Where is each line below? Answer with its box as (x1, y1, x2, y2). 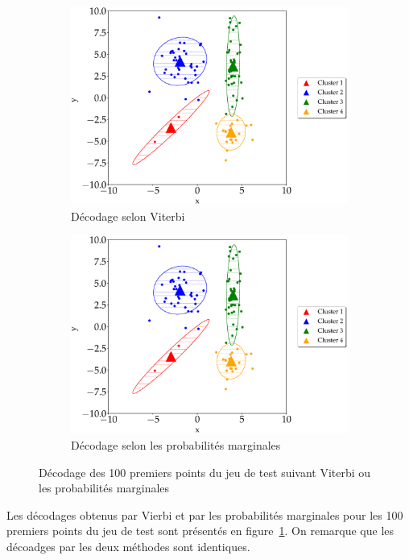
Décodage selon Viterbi (71, 207, 185, 224)
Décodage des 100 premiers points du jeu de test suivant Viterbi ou (39, 463, 371, 480)
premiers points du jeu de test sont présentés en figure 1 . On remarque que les (6, 522, 395, 539)
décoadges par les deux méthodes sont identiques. (6, 537, 250, 554)
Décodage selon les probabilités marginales (71, 436, 281, 453)
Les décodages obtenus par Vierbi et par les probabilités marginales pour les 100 (6, 506, 403, 523)
